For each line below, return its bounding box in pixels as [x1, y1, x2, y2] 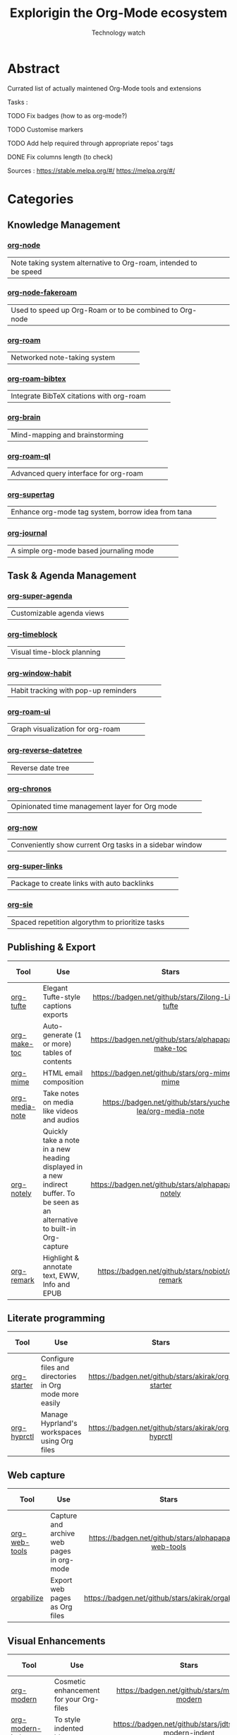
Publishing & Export [7, 941, 96, 953]
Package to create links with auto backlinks [11, 879, 154, 889]
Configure [41, 1354, 74, 1364]
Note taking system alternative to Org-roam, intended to [11, 258, 197, 267]
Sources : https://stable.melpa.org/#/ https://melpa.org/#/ [7, 166, 175, 175]
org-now [7, 822, 38, 832]
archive [50, 1528, 75, 1538]
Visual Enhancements [7, 1635, 106, 1647]
